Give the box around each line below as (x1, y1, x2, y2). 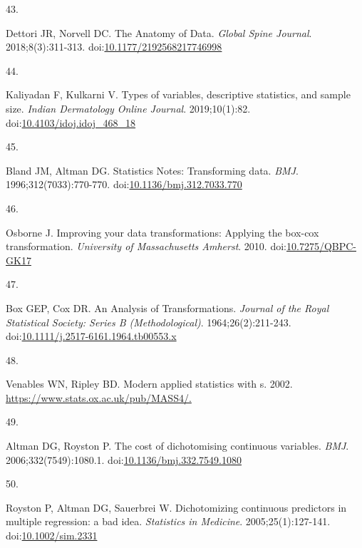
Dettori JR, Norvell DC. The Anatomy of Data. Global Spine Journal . (6, 25, 312, 40)
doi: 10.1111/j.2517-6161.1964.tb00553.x (6, 329, 177, 343)
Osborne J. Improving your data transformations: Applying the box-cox (6, 224, 319, 239)
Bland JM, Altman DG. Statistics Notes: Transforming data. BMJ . (6, 162, 299, 177)
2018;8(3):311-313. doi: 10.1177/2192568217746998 (6, 39, 222, 54)
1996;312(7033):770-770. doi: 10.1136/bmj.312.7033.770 (6, 177, 242, 192)
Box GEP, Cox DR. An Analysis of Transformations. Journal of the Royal (6, 300, 329, 315)
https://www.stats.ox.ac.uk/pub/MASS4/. (6, 390, 192, 405)
